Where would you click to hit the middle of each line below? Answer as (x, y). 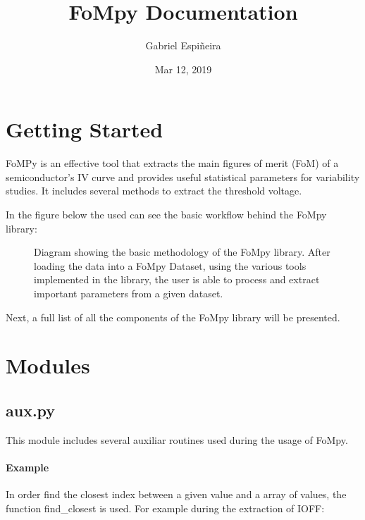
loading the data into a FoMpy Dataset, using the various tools (170, 265)
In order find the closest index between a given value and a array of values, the (176, 494)
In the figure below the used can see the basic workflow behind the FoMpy (166, 215)
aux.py (31, 410)
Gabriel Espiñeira (183, 45)
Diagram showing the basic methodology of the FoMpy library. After (182, 252)
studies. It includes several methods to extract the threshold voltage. (154, 191)
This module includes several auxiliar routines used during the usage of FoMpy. (177, 439)
